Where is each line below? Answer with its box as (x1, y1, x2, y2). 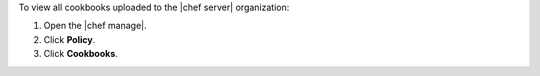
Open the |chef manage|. (43, 20, 147, 32)
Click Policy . (43, 33, 96, 45)
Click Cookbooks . (43, 48, 119, 60)
